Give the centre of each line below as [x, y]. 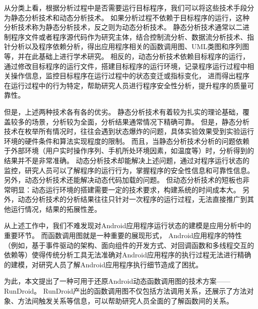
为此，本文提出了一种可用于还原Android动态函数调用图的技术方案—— [117, 281]
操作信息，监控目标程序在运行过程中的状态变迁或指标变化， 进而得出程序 [130, 76]
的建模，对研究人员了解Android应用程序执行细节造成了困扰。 [103, 264]
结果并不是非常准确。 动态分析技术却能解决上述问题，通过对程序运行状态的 [127, 160]
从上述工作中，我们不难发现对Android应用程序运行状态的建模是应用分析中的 [128, 225]
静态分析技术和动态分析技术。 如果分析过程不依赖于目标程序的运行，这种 [130, 17]
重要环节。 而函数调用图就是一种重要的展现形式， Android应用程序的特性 [123, 235]
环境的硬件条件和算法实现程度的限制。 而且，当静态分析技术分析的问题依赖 [127, 141]
